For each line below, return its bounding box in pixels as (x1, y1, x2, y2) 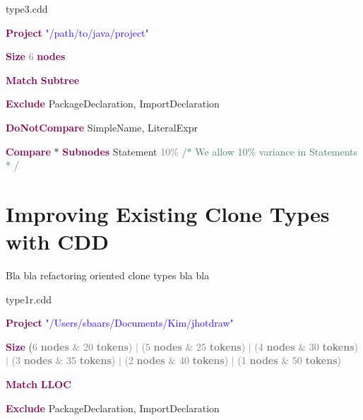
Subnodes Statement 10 (62, 144, 171, 158)
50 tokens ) (292, 353, 341, 368)
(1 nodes (237, 353, 278, 368)
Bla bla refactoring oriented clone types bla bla (6, 268, 210, 283)
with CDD (6, 227, 109, 256)
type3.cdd (6, 1, 48, 16)
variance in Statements (258, 144, 358, 158)
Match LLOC (6, 377, 71, 392)
